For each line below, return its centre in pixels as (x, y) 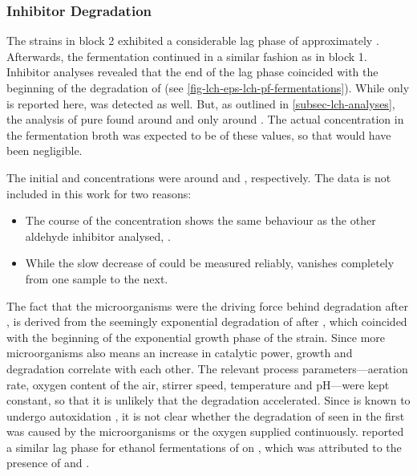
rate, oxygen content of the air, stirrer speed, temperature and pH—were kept (198, 384)
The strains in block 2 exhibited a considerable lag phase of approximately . (193, 41)
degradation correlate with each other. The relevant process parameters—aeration (207, 368)
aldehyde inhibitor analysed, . (98, 236)
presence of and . (48, 463)
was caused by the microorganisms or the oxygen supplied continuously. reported (205, 431)
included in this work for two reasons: (99, 193)
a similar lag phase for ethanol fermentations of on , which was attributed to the (204, 447)
